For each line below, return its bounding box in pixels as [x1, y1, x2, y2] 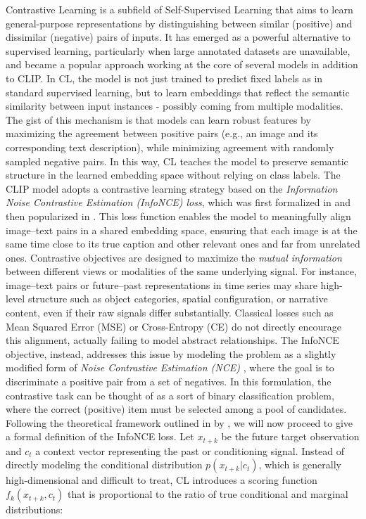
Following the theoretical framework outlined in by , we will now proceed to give [6, 415, 353, 430]
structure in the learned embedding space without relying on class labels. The [6, 167, 341, 182]
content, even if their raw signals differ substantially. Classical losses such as [6, 305, 334, 320]
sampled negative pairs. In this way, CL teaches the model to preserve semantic [6, 153, 348, 168]
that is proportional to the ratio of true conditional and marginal [68, 487, 348, 501]
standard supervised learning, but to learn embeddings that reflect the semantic [6, 84, 350, 99]
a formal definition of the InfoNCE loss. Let [6, 429, 194, 444]
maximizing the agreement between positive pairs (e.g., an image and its [6, 126, 318, 141]
